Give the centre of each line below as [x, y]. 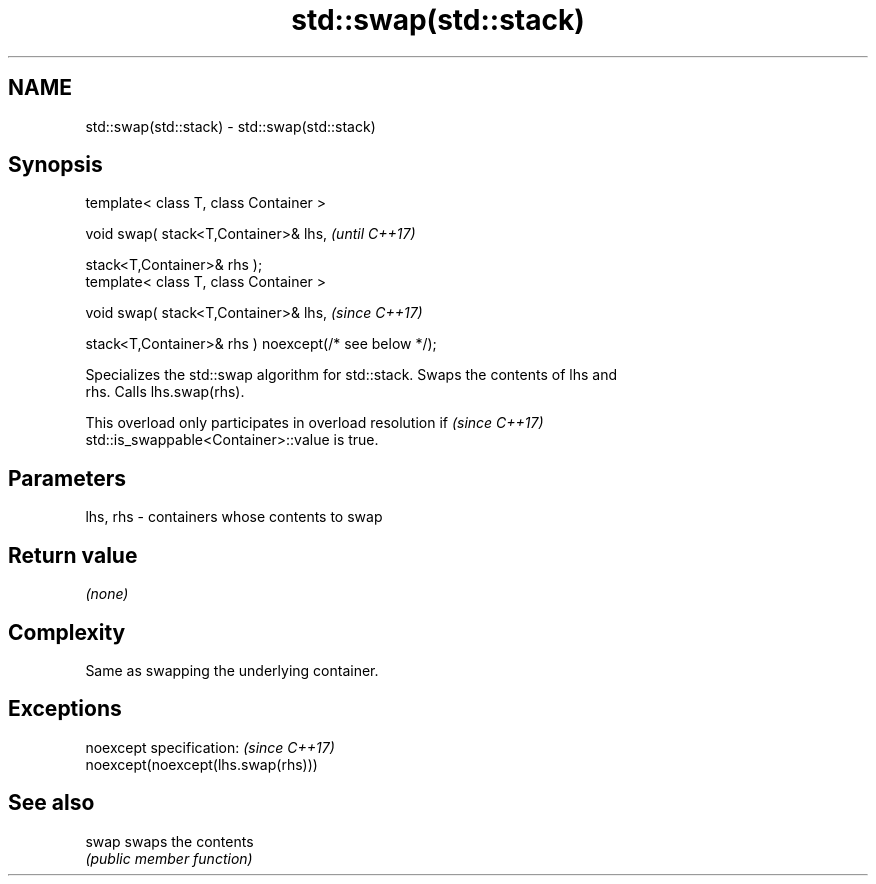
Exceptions [65, 709]
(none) [107, 594]
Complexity [67, 632]
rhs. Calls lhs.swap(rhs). [165, 392]
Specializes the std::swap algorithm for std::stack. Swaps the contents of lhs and [351, 375]
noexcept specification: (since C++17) [210, 747]
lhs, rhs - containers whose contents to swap [234, 517]
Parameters [67, 478]
